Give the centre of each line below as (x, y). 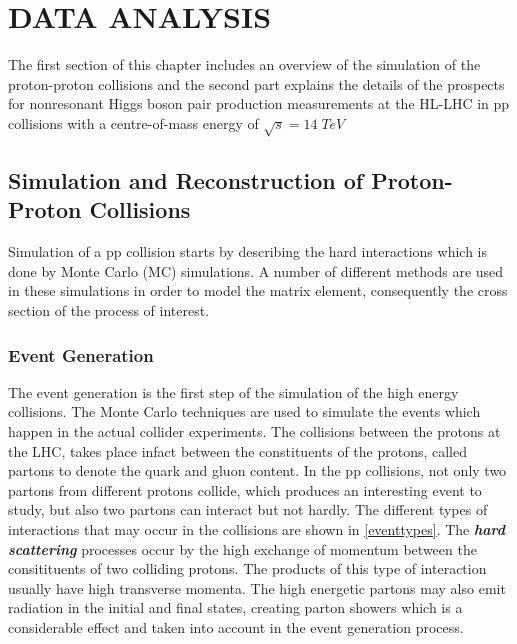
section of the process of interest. (109, 310)
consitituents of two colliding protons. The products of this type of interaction (247, 568)
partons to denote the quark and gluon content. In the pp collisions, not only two (257, 470)
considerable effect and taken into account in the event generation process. (236, 626)
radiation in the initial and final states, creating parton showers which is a (235, 607)
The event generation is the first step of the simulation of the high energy (233, 391)
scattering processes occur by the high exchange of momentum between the (242, 548)
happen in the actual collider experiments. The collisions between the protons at (254, 431)
